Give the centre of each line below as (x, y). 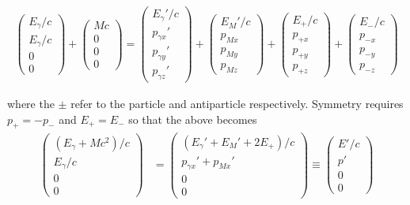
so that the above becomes (193, 119)
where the (31, 104)
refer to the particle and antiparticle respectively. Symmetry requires (237, 104)
